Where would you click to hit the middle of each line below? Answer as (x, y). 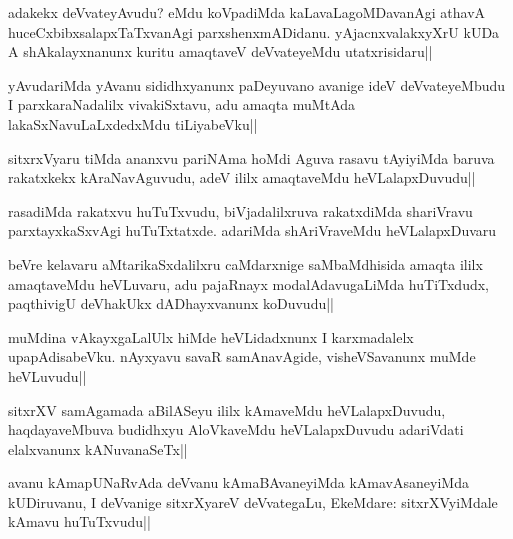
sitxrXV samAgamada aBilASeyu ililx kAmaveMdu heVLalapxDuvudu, (227, 409)
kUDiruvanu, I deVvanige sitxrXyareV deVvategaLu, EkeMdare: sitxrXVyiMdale (253, 501)
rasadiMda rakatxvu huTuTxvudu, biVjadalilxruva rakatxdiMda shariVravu (240, 210)
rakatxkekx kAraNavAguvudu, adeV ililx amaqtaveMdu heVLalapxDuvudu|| (242, 177)
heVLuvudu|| (47, 375)
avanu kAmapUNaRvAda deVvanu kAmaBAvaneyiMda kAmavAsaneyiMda (238, 482)
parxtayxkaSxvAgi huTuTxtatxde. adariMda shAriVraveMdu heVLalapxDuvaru (252, 230)
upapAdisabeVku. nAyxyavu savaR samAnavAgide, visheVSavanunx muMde (242, 356)
